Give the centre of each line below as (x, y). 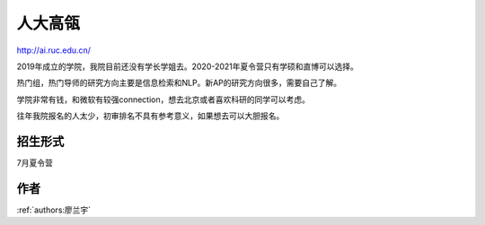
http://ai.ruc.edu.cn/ (54, 50)
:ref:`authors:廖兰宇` (54, 210)
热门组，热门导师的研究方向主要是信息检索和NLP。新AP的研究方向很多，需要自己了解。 (179, 83)
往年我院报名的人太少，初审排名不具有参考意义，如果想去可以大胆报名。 (150, 116)
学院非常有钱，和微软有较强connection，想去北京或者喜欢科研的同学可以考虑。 (163, 100)
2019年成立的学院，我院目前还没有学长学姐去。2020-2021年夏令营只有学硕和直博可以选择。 (188, 66)
